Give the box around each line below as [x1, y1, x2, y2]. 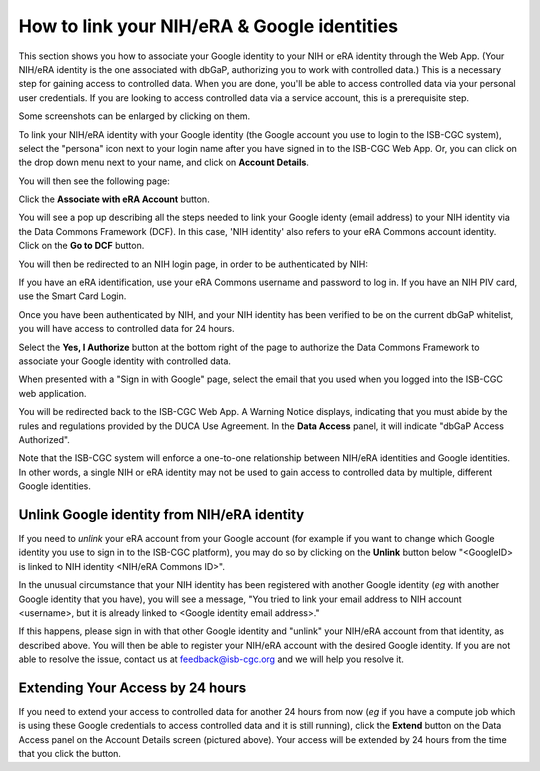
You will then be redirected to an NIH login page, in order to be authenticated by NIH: [18, 258, 369, 270]
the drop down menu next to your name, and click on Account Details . [18, 156, 310, 169]
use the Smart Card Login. [18, 290, 127, 302]
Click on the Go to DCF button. [18, 240, 145, 252]
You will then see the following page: [18, 175, 170, 187]
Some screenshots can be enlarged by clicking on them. [18, 110, 251, 122]
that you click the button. [18, 748, 122, 760]
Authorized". [18, 433, 70, 445]
